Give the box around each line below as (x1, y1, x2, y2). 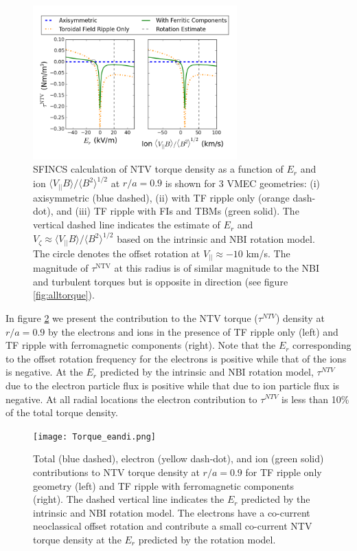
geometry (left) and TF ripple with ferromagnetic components (33, 478, 294, 493)
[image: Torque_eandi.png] (33, 431, 156, 442)
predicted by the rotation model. (138, 532, 276, 546)
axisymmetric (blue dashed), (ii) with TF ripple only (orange (33, 190, 290, 204)
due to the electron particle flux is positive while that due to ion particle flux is (5, 378, 340, 392)
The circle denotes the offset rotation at (33, 246, 200, 260)
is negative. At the (5, 365, 83, 379)
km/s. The (246, 246, 290, 260)
